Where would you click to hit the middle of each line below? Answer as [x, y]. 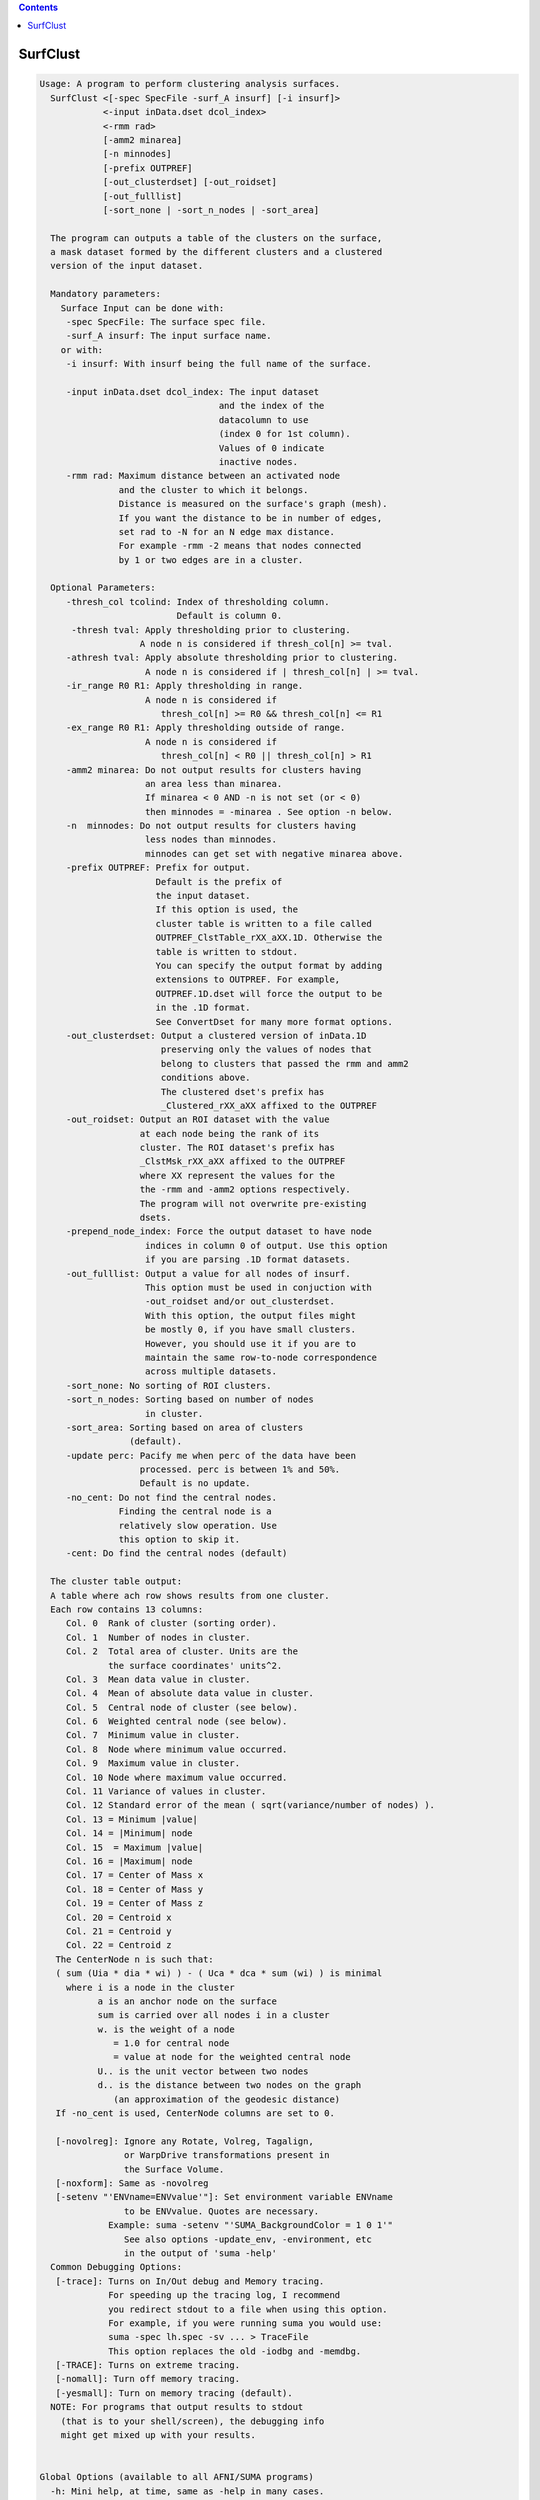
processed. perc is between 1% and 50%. [240, 1469]
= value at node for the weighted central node [232, 2057]
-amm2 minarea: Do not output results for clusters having [213, 769]
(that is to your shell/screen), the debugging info [192, 2421]
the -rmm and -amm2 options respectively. [245, 1189]
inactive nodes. [258, 461]
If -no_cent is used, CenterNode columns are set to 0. [195, 2113]
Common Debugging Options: [116, 2267]
